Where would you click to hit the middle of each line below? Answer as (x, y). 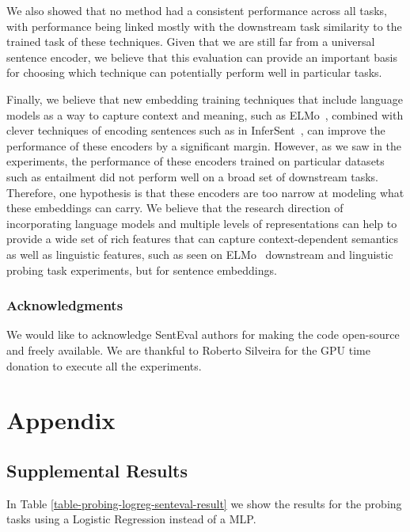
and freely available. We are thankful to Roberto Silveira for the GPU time (188, 350)
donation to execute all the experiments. (104, 365)
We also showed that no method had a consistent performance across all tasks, (197, 10)
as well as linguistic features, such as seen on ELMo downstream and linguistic (200, 254)
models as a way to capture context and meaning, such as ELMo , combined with (205, 114)
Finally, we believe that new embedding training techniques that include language (205, 99)
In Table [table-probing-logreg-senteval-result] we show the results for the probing (204, 503)
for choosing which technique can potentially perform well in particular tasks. (194, 72)
